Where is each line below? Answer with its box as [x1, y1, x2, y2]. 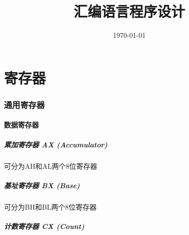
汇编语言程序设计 [73, 1, 185, 21]
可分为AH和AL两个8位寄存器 [4, 160, 97, 171]
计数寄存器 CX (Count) [4, 221, 85, 231]
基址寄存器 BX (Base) [4, 180, 80, 190]
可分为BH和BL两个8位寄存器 [4, 201, 97, 212]
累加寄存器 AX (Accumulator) [4, 139, 108, 149]
